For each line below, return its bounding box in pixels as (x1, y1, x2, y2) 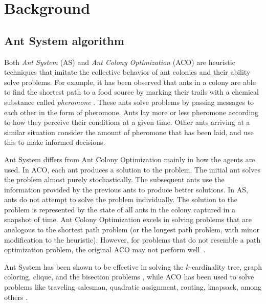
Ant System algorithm (4, 32, 124, 48)
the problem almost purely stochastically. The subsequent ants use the (4, 174, 225, 185)
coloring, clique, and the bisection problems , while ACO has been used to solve (4, 271, 254, 282)
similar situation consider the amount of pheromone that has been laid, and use (4, 126, 254, 137)
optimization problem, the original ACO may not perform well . (4, 244, 206, 255)
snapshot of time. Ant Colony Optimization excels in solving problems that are (4, 214, 252, 225)
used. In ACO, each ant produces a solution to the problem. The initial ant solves (4, 164, 260, 175)
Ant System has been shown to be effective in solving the (4, 261, 184, 272)
